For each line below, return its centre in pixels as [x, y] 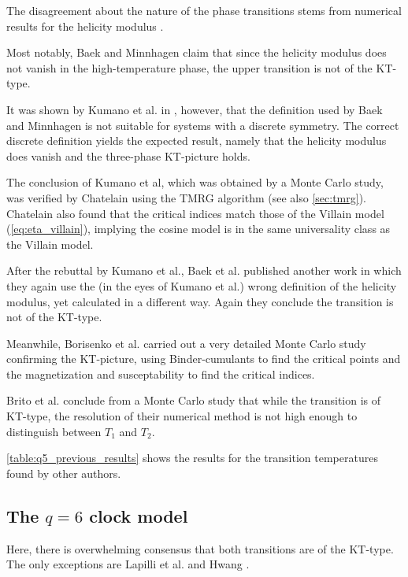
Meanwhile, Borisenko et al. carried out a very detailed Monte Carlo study [186, 343]
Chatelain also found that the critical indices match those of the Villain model [195, 213]
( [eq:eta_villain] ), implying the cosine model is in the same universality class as [198, 229]
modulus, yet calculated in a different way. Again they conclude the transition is [200, 301]
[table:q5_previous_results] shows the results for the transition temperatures [192, 458]
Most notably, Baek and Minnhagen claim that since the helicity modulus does [197, 52]
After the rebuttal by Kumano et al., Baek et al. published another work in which [204, 270]
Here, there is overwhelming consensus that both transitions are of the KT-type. [200, 548]
